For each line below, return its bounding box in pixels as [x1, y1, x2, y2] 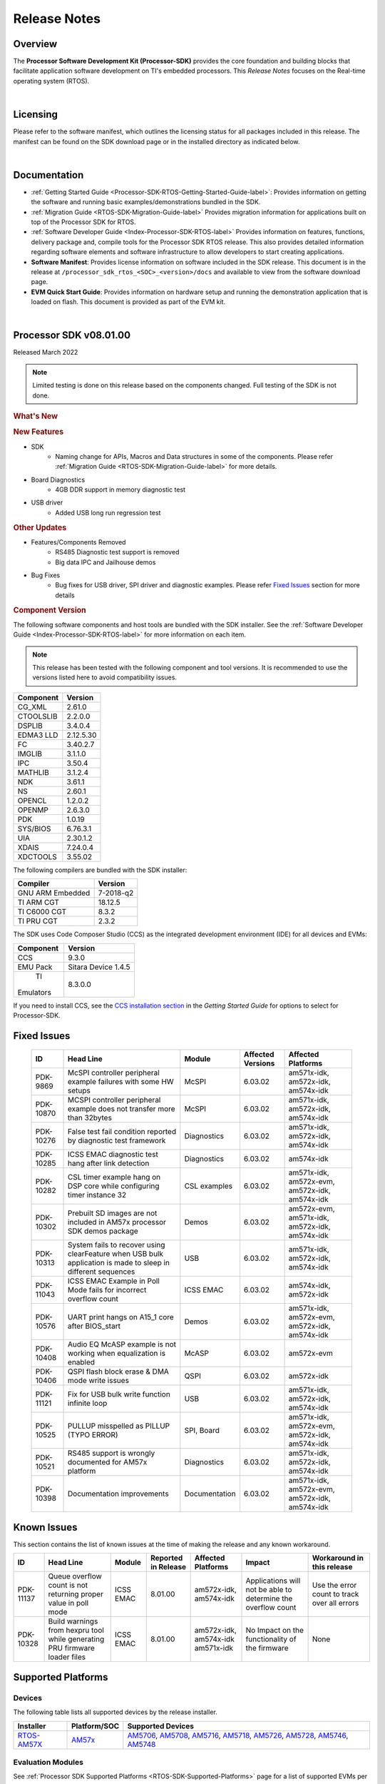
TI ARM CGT [17, 898, 60, 908]
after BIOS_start [68, 1321, 121, 1331]
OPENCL [17, 796, 47, 806]
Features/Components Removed [31, 537, 126, 546]
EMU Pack [17, 962, 53, 972]
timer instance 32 [68, 1190, 127, 1200]
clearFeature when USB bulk [68, 1249, 164, 1259]
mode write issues [68, 1376, 130, 1386]
